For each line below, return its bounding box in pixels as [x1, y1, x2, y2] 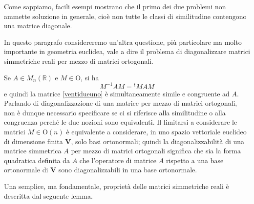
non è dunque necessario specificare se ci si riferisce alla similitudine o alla [4, 107, 226, 117]
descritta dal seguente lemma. [4, 190, 93, 201]
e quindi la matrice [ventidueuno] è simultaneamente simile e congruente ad [4, 88, 230, 98]
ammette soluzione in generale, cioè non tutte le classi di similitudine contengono [4, 11, 247, 21]
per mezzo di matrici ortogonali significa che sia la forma [71, 146, 241, 156]
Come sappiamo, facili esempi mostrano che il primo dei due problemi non [4, 1, 226, 11]
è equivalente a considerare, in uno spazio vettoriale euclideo [66, 127, 247, 137]
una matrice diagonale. [4, 20, 72, 31]
